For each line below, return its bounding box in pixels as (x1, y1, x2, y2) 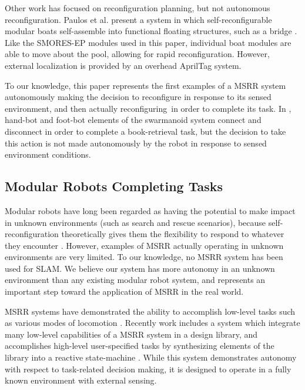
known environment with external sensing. (5, 374, 157, 386)
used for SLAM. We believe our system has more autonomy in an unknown (5, 262, 275, 274)
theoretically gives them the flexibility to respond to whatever (61, 228, 284, 240)
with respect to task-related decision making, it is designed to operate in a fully (5, 362, 291, 375)
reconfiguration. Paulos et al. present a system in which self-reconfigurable (5, 13, 272, 25)
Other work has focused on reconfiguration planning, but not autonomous (5, 2, 270, 14)
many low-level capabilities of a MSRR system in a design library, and (5, 328, 258, 340)
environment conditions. (5, 148, 91, 161)
